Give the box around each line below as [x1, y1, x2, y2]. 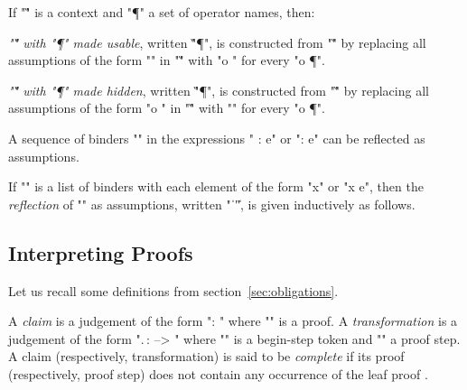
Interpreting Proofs [8, 238, 193, 266]
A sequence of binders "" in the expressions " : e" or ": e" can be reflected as [8, 128, 425, 147]
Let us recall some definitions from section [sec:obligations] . [8, 281, 339, 300]
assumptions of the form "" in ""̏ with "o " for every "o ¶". [8, 51, 325, 70]
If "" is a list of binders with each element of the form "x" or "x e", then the [8, 177, 424, 196]
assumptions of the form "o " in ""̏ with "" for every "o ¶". [8, 98, 325, 117]
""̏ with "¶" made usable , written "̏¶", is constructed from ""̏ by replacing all [8, 32, 426, 51]
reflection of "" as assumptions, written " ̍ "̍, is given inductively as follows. [8, 194, 416, 213]
